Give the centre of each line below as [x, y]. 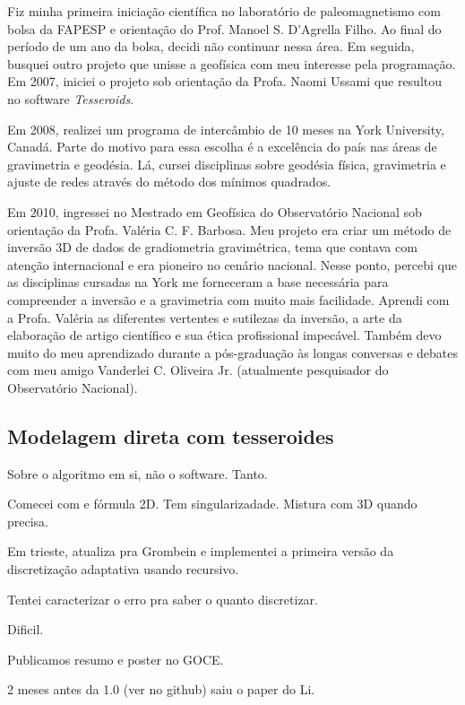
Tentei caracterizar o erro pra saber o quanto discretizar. [163, 599]
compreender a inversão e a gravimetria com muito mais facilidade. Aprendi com [228, 299]
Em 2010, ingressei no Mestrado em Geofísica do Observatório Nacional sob [215, 211]
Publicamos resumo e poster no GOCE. [116, 659]
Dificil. [26, 629]
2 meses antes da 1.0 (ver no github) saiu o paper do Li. [161, 689]
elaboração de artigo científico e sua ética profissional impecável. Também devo [224, 335]
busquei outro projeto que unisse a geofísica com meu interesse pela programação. [232, 63]
